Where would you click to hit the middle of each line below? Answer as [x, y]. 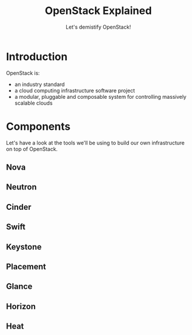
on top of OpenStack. [32, 149]
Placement [26, 266]
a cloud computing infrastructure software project [75, 90]
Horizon [21, 306]
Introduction [37, 56]
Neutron [21, 187]
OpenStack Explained [98, 11]
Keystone [24, 247]
